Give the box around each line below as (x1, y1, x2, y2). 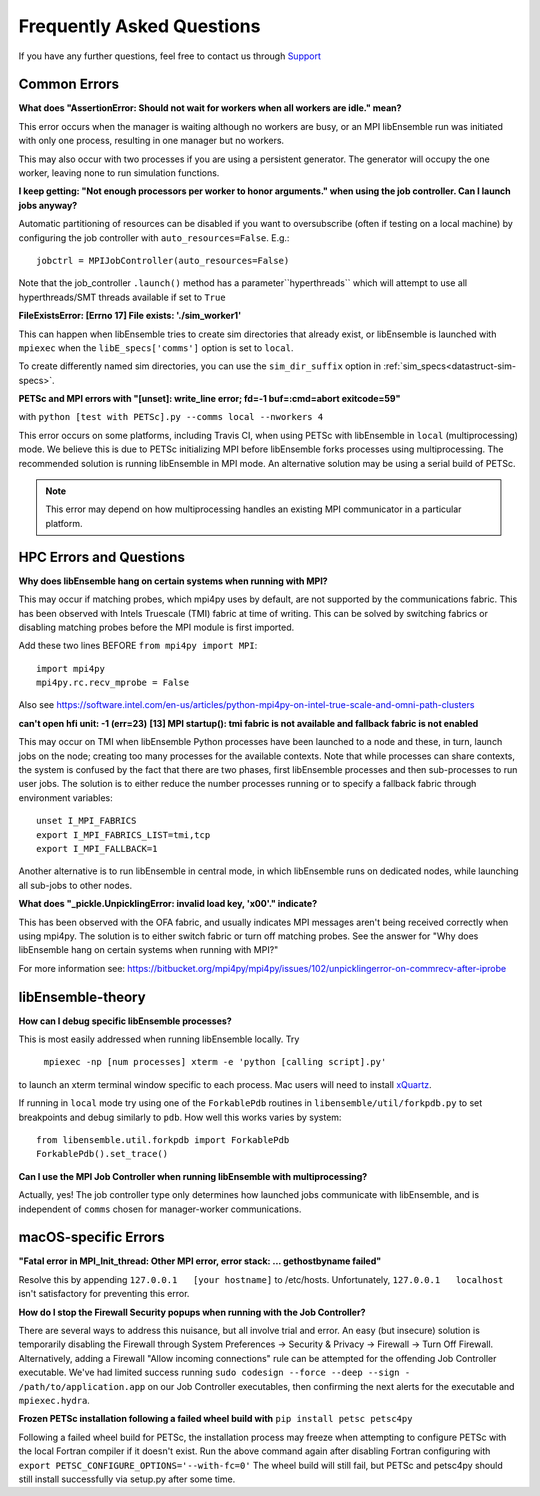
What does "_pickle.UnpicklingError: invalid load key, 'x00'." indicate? (18, 898, 318, 910)
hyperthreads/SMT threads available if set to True (18, 291, 226, 303)
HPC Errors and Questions (18, 548, 185, 565)
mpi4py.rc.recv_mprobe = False (36, 677, 190, 689)
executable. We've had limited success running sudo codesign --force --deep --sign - (18, 1366, 411, 1379)
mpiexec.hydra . (18, 1394, 90, 1406)
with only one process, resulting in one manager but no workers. (18, 135, 285, 147)
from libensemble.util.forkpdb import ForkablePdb (36, 1134, 290, 1145)
